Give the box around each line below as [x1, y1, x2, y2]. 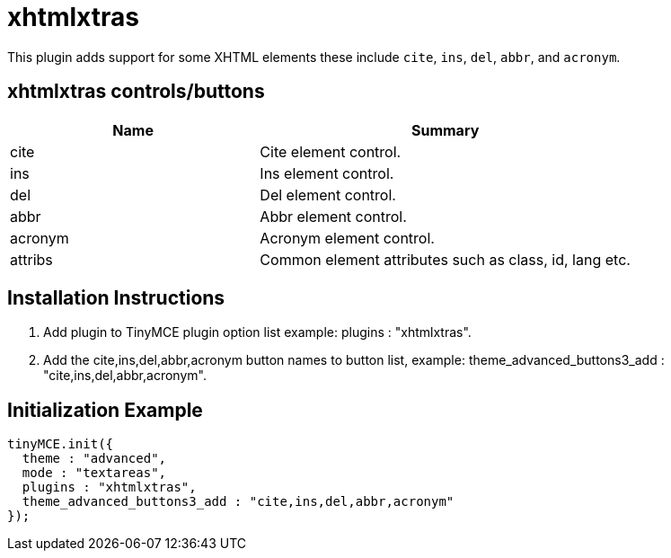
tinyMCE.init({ [7, 437, 114, 452]
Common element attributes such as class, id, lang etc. [260, 250, 631, 269]
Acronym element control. [260, 228, 435, 247]
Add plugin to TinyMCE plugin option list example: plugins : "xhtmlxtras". [43, 324, 472, 341]
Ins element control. [260, 164, 394, 182]
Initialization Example [7, 398, 203, 421]
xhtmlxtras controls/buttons [7, 80, 265, 103]
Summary [411, 120, 480, 139]
